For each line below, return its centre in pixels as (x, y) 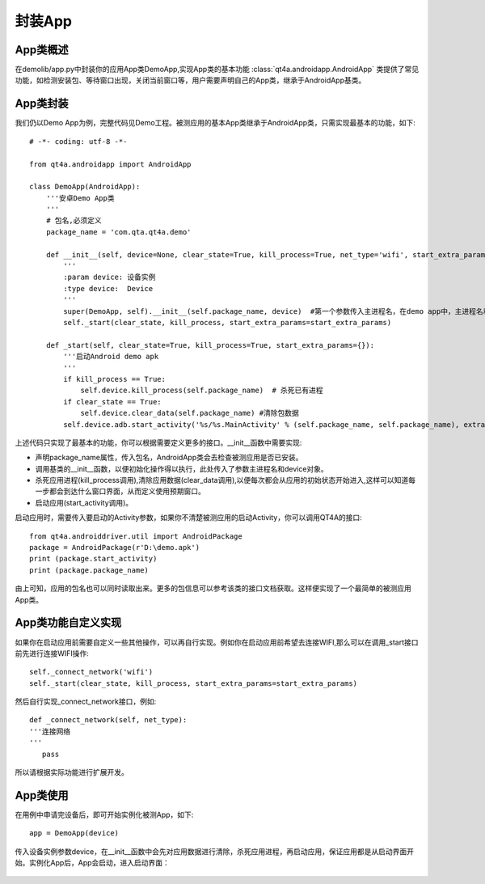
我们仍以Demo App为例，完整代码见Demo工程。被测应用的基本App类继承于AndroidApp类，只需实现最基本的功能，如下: (215, 123)
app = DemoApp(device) (74, 833)
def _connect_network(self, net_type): (108, 720)
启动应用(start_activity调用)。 (84, 502)
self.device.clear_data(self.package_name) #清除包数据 (190, 413)
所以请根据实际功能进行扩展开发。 (72, 772)
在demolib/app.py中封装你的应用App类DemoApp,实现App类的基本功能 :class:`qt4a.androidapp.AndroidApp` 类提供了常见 (217, 70)
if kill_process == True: (114, 379)
